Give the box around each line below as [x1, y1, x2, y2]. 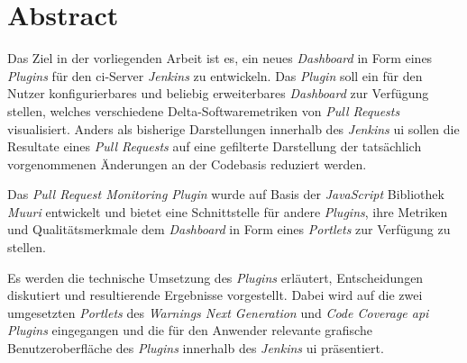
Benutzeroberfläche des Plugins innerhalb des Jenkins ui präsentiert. [7, 339, 384, 358]
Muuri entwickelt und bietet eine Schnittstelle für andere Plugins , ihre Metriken [7, 202, 448, 221]
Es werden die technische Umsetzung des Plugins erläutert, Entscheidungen [7, 268, 424, 286]
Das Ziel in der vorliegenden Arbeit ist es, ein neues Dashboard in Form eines [7, 49, 433, 68]
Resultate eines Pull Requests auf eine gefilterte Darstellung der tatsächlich [7, 137, 422, 156]
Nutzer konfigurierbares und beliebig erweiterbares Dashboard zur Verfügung [7, 84, 429, 103]
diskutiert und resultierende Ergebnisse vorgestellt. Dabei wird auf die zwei [7, 286, 423, 304]
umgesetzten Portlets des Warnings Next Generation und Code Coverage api [7, 303, 429, 322]
